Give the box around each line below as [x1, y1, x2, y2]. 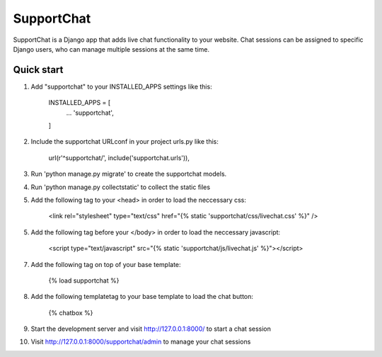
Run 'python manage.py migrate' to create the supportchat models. [30, 170, 227, 178]
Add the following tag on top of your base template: [30, 260, 181, 268]
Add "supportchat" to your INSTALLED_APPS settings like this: [30, 82, 212, 91]
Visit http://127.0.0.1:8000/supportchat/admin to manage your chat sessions [30, 337, 251, 346]
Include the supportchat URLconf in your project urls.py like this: [30, 137, 219, 146]
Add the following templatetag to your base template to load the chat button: [30, 293, 254, 301]
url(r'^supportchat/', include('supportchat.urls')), [48, 153, 190, 162]
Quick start [13, 64, 64, 76]
